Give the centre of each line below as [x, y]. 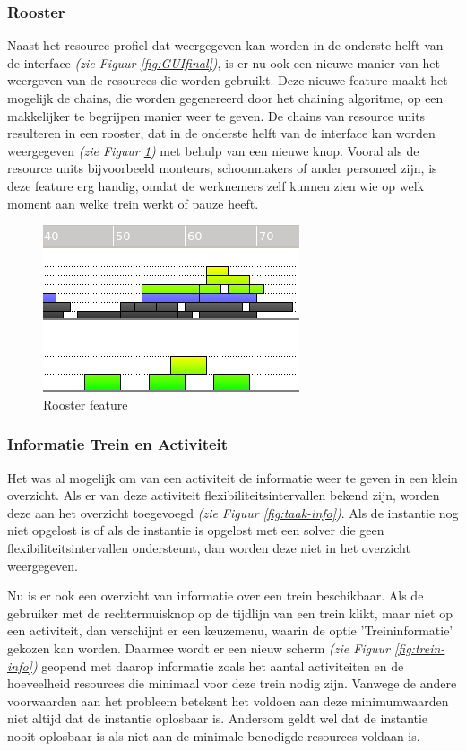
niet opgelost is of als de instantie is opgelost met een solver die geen [196, 530]
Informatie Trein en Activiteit [118, 444]
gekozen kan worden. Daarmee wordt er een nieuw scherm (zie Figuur [198, 647]
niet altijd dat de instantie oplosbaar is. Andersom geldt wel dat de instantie [218, 718]
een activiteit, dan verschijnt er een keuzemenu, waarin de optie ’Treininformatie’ [230, 630]
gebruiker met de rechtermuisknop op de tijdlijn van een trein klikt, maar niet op [230, 613]
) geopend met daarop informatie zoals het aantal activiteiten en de [218, 665]
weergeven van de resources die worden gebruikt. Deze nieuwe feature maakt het [228, 80]
